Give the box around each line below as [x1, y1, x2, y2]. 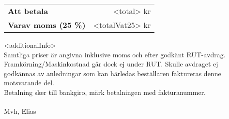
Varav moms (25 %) [8, 19, 86, 30]
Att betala [8, 5, 48, 16]
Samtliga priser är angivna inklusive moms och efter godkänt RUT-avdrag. [4, 49, 226, 59]
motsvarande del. [4, 78, 54, 88]
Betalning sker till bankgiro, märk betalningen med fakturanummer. [4, 87, 206, 97]
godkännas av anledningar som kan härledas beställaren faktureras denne [4, 68, 221, 78]
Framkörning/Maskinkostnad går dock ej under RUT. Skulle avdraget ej [4, 59, 218, 69]
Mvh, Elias [4, 106, 36, 116]
